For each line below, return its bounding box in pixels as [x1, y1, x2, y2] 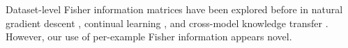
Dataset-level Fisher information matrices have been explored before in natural [6, 2, 343, 16]
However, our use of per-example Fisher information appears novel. [6, 29, 292, 44]
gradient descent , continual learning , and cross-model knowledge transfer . [6, 15, 328, 30]
